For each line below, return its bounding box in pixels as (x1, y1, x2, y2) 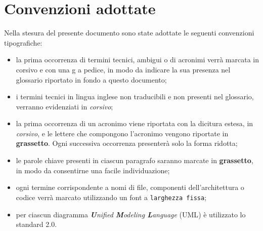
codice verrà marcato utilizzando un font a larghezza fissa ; (16, 191, 207, 202)
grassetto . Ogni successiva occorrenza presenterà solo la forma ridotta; (16, 138, 238, 148)
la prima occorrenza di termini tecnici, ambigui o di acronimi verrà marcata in (16, 54, 259, 65)
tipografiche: (4, 37, 42, 48)
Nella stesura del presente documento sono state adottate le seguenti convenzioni (4, 27, 254, 38)
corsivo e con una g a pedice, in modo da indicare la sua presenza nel (16, 64, 231, 74)
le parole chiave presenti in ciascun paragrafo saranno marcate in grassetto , (16, 155, 253, 166)
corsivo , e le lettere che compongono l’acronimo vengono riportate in (16, 128, 229, 138)
